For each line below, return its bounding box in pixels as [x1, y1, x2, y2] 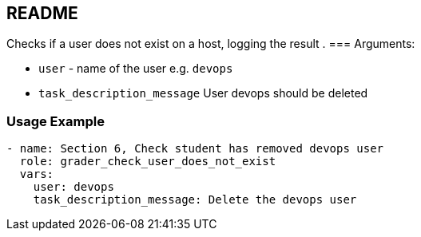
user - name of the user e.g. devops [38, 61, 233, 76]
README [6, 3, 78, 23]
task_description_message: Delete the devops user [33, 193, 357, 207]
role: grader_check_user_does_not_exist [19, 155, 276, 168]
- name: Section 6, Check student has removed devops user [6, 142, 384, 156]
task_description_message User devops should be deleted [38, 86, 368, 101]
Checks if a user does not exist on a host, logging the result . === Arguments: [6, 37, 415, 51]
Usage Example [6, 113, 105, 129]
